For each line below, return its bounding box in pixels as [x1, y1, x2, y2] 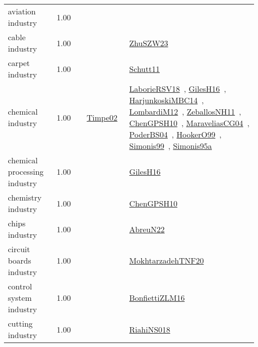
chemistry [8, 192, 42, 203]
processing [8, 166, 44, 177]
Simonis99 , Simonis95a [129, 140, 212, 151]
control [8, 280, 32, 292]
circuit [8, 243, 30, 255]
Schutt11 [129, 63, 160, 74]
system [8, 292, 32, 303]
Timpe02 [86, 111, 118, 123]
